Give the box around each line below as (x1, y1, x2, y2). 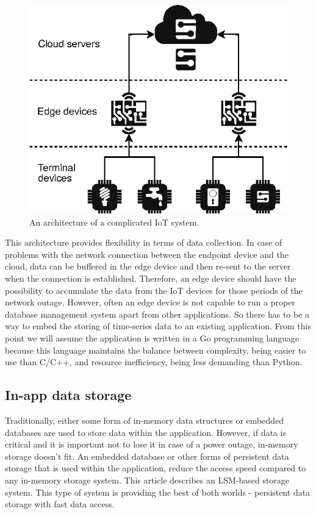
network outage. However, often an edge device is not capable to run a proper (5, 296, 295, 309)
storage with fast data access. (5, 498, 115, 510)
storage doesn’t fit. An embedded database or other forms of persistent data (5, 449, 289, 462)
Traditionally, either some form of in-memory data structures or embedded (5, 414, 284, 426)
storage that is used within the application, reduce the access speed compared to (5, 462, 306, 474)
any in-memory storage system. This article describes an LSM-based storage (5, 473, 290, 486)
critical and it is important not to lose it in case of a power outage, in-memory (5, 438, 298, 451)
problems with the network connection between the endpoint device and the (5, 248, 289, 260)
